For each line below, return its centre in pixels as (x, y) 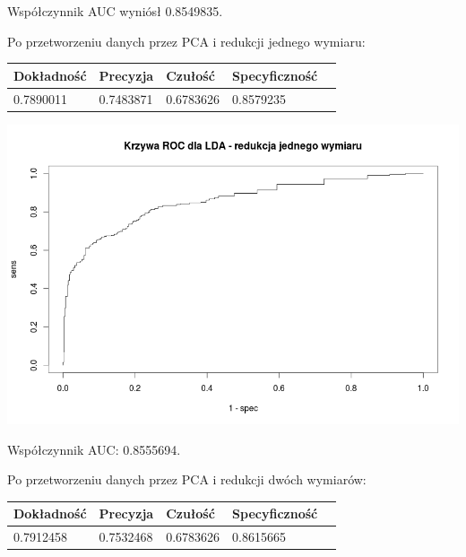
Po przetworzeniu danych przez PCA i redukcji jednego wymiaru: (186, 41)
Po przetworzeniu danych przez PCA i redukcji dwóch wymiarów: (187, 479)
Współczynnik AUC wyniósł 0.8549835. (115, 11)
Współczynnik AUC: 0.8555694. (94, 449)
